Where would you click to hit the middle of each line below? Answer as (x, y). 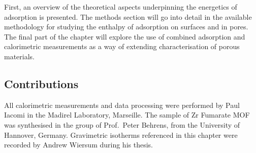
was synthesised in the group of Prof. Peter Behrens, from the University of (122, 124)
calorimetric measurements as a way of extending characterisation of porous (122, 46)
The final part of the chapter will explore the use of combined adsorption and (125, 36)
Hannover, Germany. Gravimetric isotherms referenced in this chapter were (121, 135)
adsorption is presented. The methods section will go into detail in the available (128, 16)
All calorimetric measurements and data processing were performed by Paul (122, 105)
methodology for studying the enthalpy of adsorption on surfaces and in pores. (126, 27)
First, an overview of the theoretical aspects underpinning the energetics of (121, 7)
